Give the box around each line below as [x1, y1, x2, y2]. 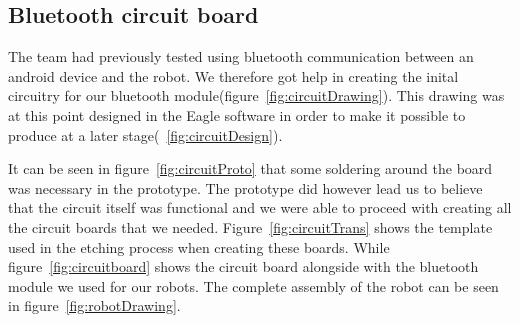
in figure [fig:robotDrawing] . [8, 295, 181, 316]
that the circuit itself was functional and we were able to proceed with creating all [8, 197, 512, 218]
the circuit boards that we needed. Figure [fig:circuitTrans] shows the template [8, 216, 493, 237]
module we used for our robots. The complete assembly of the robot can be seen [8, 275, 499, 296]
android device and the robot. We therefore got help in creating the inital [8, 65, 459, 86]
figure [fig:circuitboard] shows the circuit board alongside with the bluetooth [8, 256, 479, 277]
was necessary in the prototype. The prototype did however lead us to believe [8, 177, 483, 198]
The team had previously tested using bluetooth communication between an [8, 46, 474, 67]
